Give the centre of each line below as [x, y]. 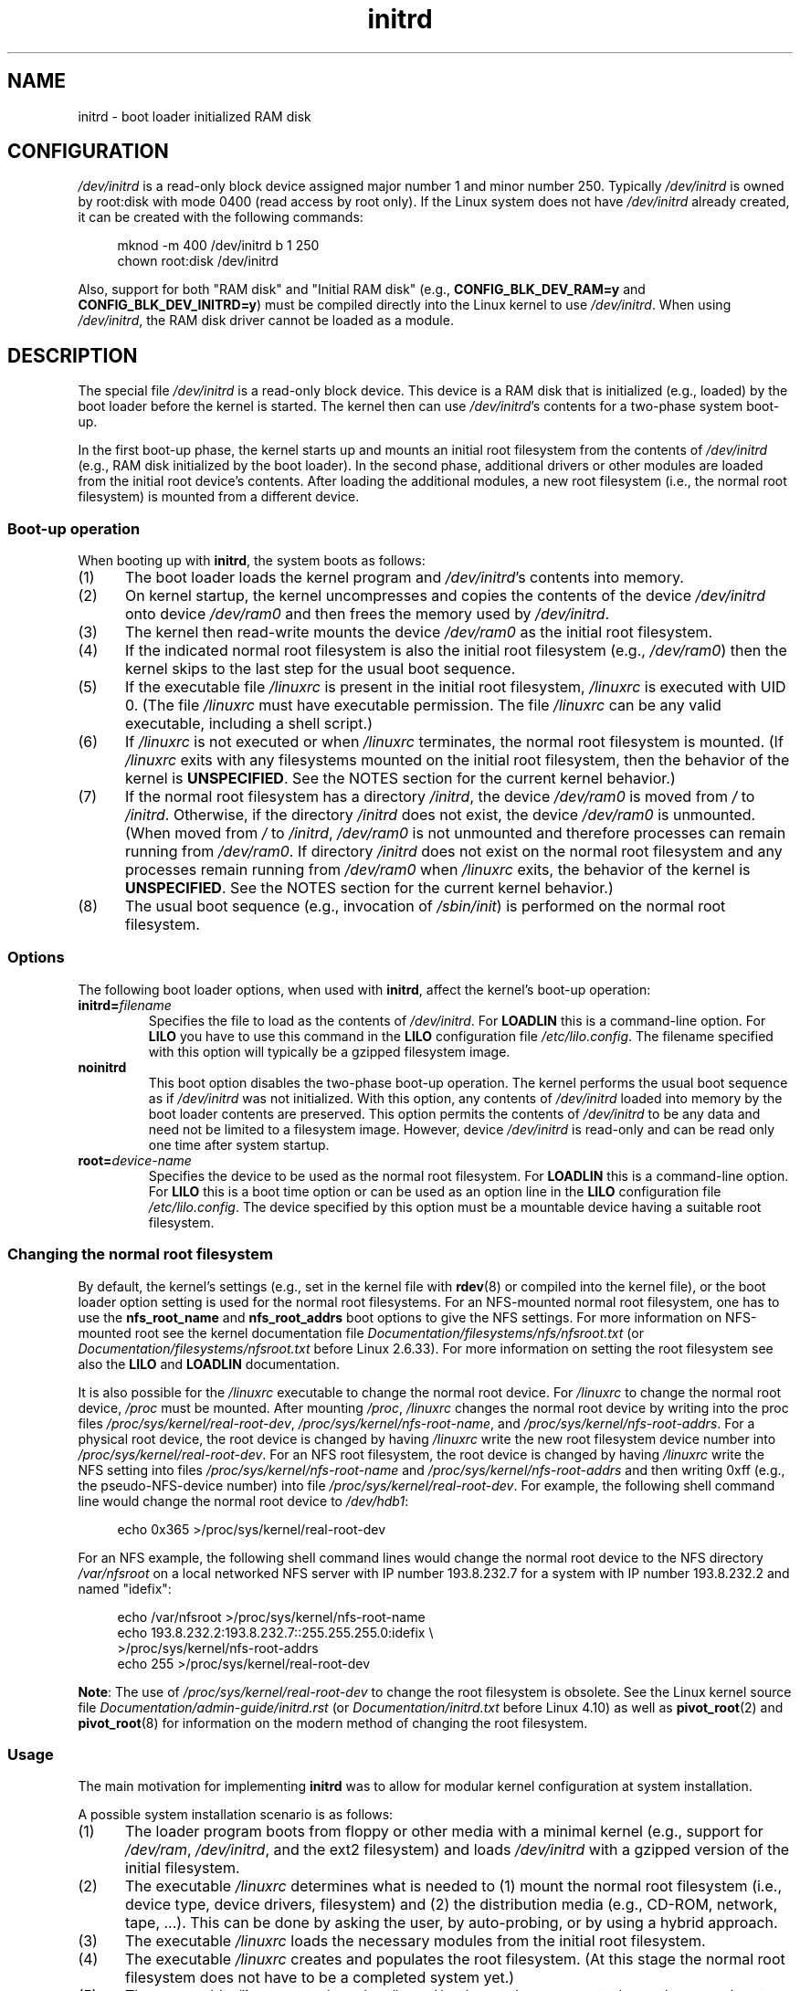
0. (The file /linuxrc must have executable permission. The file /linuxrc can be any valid [423, 706]
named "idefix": [125, 1588]
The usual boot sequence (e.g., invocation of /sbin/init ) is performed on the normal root [425, 906]
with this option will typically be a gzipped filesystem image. [329, 1051]
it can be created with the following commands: [221, 217]
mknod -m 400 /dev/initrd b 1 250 [218, 246]
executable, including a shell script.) [248, 724]
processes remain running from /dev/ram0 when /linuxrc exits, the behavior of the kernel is [437, 870]
